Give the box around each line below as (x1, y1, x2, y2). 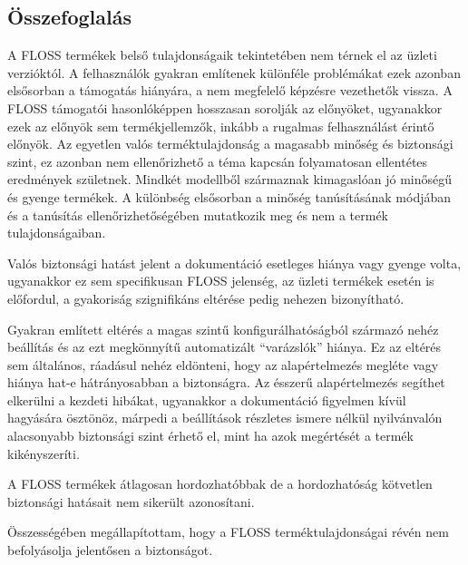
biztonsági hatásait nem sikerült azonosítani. (7, 492, 255, 511)
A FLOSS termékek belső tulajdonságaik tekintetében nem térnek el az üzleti (7, 45, 437, 64)
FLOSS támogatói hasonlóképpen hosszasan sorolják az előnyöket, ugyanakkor (7, 98, 443, 117)
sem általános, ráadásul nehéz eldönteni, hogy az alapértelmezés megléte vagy (7, 355, 439, 374)
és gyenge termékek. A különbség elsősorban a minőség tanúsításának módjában (7, 187, 452, 206)
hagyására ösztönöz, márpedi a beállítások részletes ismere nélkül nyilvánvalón (7, 408, 443, 427)
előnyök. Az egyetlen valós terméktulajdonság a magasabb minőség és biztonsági (7, 134, 453, 153)
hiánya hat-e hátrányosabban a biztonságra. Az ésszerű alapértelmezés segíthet (7, 373, 445, 392)
